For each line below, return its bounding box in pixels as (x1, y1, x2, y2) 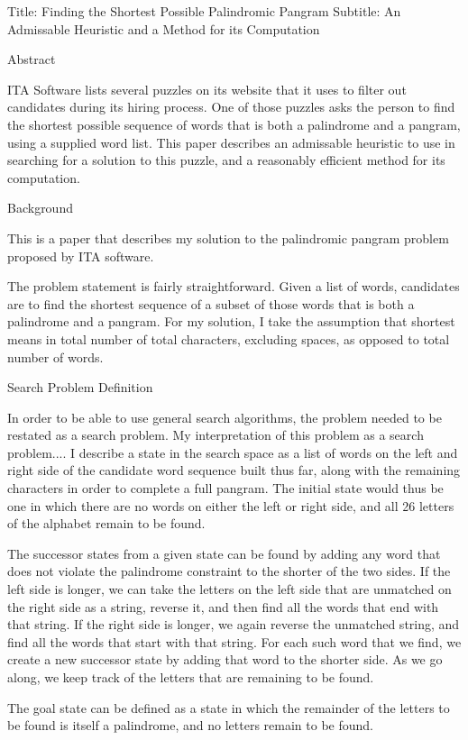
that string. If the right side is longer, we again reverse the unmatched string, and (7, 615, 460, 634)
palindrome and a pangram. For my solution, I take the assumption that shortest (7, 312, 455, 331)
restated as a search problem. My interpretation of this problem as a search (7, 425, 424, 444)
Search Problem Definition (7, 378, 153, 397)
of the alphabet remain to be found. (7, 514, 206, 533)
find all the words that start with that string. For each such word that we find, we (7, 632, 462, 651)
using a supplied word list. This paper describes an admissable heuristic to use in (7, 132, 455, 151)
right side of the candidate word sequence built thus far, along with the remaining (7, 461, 461, 480)
